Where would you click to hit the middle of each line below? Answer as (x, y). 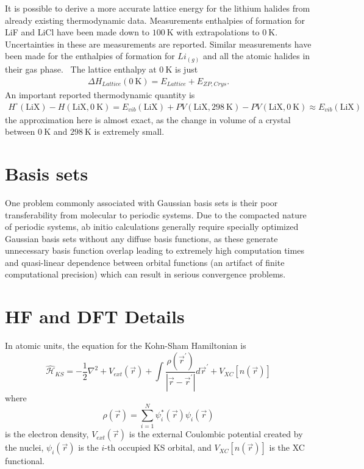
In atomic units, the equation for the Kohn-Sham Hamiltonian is (126, 345)
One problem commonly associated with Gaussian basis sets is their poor (141, 202)
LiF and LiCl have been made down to (77, 32)
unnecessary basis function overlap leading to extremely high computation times (155, 250)
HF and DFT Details (95, 316)
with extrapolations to (218, 32)
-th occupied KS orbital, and (158, 447)
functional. (25, 461)
